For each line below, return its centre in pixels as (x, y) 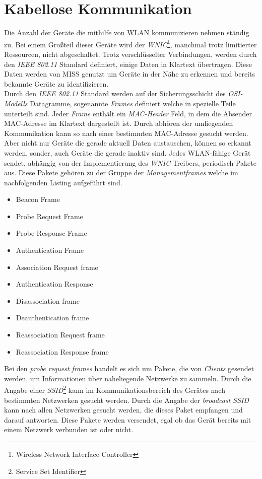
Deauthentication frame (52, 318)
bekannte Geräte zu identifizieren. (56, 83)
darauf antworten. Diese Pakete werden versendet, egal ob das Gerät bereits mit (128, 419)
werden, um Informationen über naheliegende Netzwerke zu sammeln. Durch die (128, 378)
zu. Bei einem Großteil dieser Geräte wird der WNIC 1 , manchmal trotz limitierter (130, 43)
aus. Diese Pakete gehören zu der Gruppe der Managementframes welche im (121, 173)
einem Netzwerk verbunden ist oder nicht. (69, 429)
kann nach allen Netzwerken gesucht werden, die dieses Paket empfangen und (123, 410)
